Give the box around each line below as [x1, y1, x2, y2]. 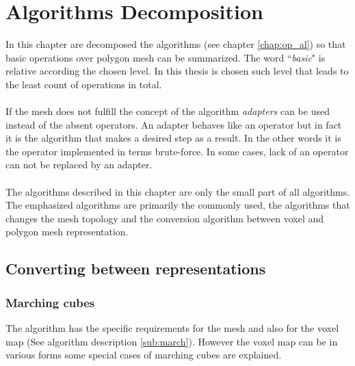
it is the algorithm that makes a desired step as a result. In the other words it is [5, 131, 341, 145]
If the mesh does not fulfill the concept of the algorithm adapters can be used [5, 104, 330, 118]
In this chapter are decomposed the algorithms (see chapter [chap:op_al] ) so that [5, 37, 346, 51]
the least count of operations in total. [5, 77, 162, 91]
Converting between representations [5, 258, 266, 279]
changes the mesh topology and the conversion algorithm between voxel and [5, 211, 324, 225]
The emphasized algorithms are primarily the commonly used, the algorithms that [5, 198, 350, 212]
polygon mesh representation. [5, 224, 129, 239]
